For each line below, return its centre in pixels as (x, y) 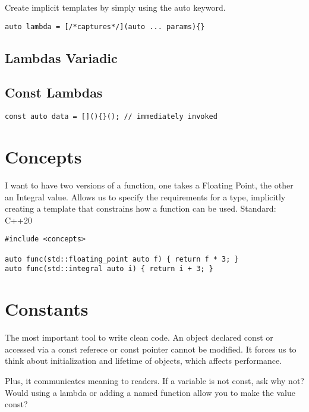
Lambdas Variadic (61, 57)
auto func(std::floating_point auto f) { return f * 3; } (122, 259)
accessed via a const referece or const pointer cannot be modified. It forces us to (151, 349)
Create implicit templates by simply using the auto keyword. (115, 7)
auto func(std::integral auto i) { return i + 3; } (109, 269)
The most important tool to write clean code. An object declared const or (139, 337)
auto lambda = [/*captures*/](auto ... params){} (105, 26)
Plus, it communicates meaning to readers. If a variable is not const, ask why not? (154, 380)
